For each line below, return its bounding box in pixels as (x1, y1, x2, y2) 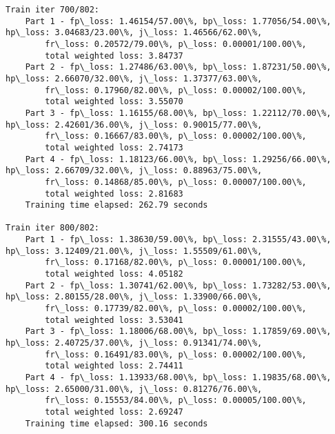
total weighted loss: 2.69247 (45, 406, 183, 417)
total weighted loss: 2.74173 (45, 142, 183, 152)
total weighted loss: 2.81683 (45, 188, 183, 199)
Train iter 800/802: (6, 223, 100, 233)
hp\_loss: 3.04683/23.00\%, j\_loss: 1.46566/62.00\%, (6, 28, 263, 38)
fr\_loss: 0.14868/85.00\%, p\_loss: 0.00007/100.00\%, (45, 177, 307, 187)
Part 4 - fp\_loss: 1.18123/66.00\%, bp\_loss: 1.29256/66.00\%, (25, 154, 332, 164)
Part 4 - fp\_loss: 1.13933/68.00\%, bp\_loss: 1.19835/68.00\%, (25, 373, 332, 382)
